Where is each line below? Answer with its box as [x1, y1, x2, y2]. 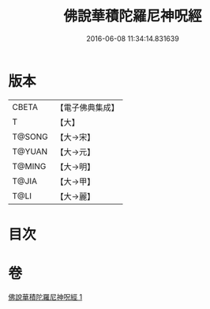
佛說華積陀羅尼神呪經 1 [8, 292, 83, 301]
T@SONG [12, 131, 49, 142]
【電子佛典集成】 [55, 102, 120, 113]
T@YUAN [12, 145, 48, 156]
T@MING [12, 160, 47, 171]
